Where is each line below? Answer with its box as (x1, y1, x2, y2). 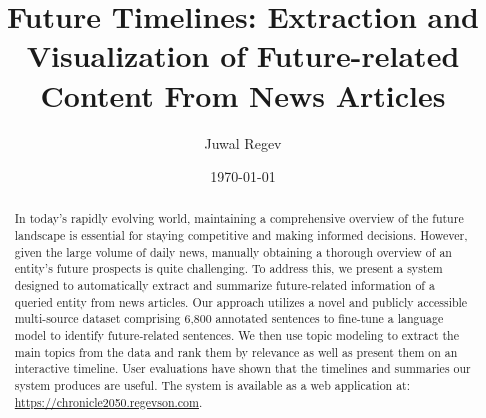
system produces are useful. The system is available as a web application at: (14, 377, 411, 394)
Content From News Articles (40, 74, 446, 115)
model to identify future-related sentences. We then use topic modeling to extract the (14, 327, 459, 344)
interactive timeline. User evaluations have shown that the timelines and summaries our (14, 360, 471, 377)
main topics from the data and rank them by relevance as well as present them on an (14, 343, 458, 360)
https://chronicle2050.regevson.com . (14, 393, 203, 410)
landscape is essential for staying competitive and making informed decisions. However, (14, 227, 468, 244)
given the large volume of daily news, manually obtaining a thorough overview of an (14, 243, 452, 260)
